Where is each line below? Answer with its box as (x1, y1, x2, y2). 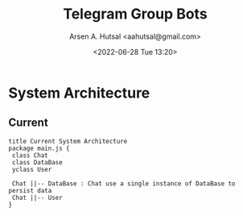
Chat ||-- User (11, 193, 63, 201)
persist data (8, 186, 52, 194)
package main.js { (8, 144, 70, 152)
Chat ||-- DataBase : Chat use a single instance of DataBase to (11, 179, 236, 188)
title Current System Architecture (8, 137, 128, 145)
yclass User (11, 165, 52, 173)
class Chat (11, 151, 48, 160)
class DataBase (11, 158, 63, 166)
